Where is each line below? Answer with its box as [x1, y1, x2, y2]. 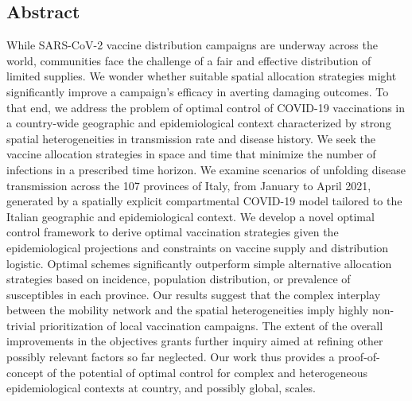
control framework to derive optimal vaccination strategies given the [6, 224, 339, 240]
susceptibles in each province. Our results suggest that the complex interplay [6, 286, 381, 302]
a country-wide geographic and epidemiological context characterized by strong [6, 115, 391, 131]
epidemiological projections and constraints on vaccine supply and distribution [6, 239, 389, 255]
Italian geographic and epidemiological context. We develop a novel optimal [6, 208, 375, 224]
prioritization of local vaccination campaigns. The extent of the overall [39, 317, 383, 333]
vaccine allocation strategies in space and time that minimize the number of [6, 146, 376, 162]
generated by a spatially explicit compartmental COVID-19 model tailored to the [6, 193, 402, 209]
